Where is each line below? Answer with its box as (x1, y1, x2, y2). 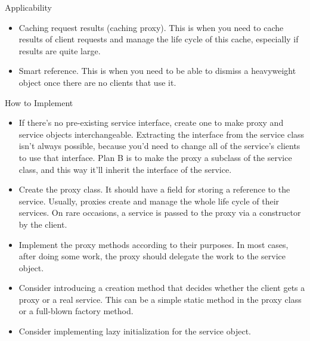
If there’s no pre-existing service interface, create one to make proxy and (18, 116, 284, 129)
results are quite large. (18, 44, 101, 57)
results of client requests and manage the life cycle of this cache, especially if (18, 33, 299, 45)
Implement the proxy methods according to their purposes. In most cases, (18, 238, 289, 250)
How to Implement (5, 96, 73, 108)
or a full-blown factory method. (18, 305, 134, 317)
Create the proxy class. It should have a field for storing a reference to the (18, 183, 290, 196)
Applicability (5, 1, 52, 13)
